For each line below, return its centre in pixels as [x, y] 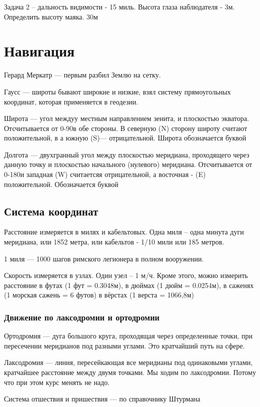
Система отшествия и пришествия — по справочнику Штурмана [102, 399]
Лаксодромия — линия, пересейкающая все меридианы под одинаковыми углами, [128, 362]
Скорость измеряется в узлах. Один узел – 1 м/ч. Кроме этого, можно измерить [126, 275]
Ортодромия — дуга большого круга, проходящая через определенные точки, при [128, 336]
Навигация [39, 51]
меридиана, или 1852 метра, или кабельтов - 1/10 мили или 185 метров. [114, 242]
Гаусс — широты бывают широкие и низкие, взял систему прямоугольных [117, 91]
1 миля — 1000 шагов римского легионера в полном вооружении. [104, 258]
